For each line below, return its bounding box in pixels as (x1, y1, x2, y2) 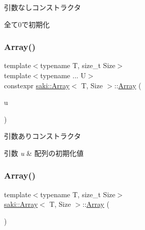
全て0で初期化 (4, 19, 50, 29)
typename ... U (40, 70, 86, 80)
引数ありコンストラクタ (4, 131, 81, 141)
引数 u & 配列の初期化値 (4, 147, 84, 158)
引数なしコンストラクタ (4, 2, 81, 12)
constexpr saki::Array (4, 80, 70, 90)
